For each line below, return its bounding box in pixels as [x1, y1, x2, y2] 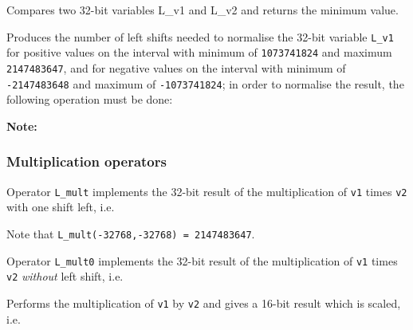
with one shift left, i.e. [6, 198, 115, 215]
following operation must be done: [6, 91, 173, 108]
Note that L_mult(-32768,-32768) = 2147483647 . [6, 225, 255, 242]
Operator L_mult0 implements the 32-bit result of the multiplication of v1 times [6, 252, 398, 269]
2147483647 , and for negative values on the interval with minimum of [6, 59, 346, 76]
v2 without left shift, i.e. [6, 268, 124, 285]
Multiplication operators [6, 151, 167, 171]
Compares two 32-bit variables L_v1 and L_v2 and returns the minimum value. [6, 2, 399, 18]
